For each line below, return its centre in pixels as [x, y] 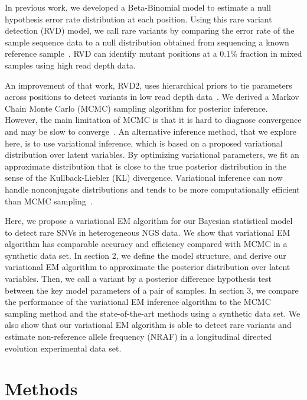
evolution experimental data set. [63, 348]
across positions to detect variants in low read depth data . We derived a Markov [152, 97]
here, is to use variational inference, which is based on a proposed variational [144, 143]
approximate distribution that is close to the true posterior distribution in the [146, 166]
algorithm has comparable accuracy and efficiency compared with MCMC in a [146, 244]
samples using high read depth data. [70, 65]
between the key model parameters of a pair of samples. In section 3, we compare [152, 290]
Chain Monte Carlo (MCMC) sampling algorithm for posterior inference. [136, 108]
